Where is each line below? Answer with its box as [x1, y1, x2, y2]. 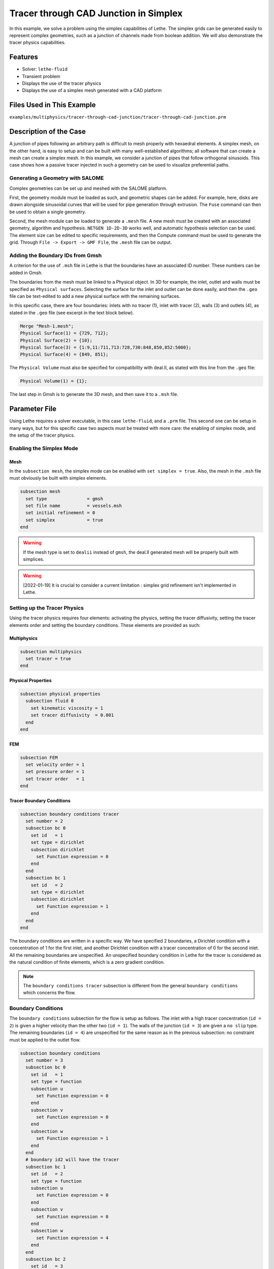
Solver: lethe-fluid [22, 66, 68, 72]
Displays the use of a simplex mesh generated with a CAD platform [22, 87, 162, 93]
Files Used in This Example [9, 101, 96, 109]
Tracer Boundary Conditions [9, 797, 71, 804]
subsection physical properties [20, 691, 101, 697]
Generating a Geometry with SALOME [9, 175, 104, 182]
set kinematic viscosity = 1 [30, 705, 104, 711]
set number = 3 [25, 1057, 63, 1063]
